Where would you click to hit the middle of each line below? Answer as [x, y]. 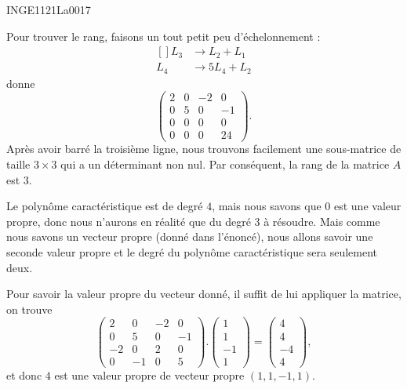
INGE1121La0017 [49, 9]
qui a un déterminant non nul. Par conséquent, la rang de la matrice [225, 164]
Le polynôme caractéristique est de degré [105, 206]
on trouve [29, 309]
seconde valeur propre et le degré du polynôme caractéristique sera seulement [192, 252]
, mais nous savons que [267, 206]
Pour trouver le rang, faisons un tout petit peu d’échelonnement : [164, 36]
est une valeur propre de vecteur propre [149, 374]
